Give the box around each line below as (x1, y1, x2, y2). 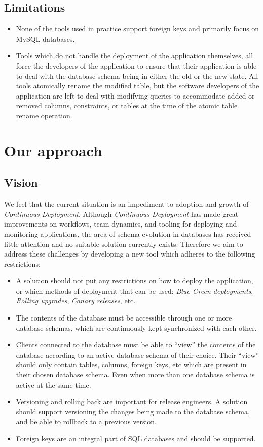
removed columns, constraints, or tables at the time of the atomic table (16, 100, 238, 111)
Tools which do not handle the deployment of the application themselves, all (16, 50, 253, 61)
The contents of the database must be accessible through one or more (16, 312, 232, 323)
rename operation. (16, 110, 72, 120)
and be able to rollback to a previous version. (16, 416, 157, 427)
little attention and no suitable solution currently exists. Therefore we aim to (4, 238, 243, 249)
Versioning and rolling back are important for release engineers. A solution (16, 396, 248, 407)
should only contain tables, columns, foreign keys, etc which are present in (16, 359, 247, 370)
